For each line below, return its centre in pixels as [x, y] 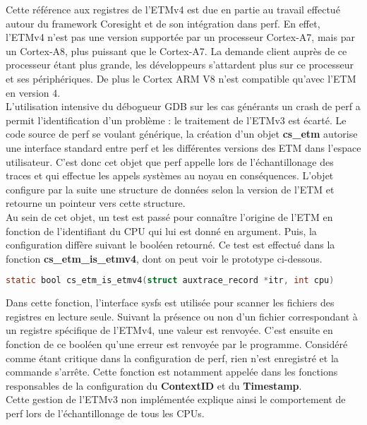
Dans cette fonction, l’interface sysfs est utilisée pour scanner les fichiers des [170, 303]
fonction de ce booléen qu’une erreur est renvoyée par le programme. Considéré [177, 343]
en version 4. [33, 92]
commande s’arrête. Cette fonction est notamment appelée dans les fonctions [172, 372]
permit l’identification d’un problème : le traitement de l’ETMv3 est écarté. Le [176, 120]
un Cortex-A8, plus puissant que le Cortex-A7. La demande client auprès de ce [176, 50]
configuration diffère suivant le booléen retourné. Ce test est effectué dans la [170, 245]
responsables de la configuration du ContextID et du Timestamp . [154, 385]
